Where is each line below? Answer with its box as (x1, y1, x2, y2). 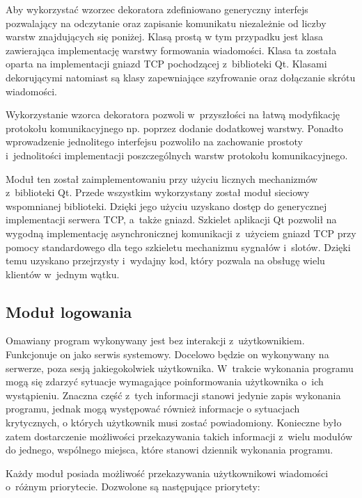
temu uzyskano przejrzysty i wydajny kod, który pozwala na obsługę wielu (6, 253, 325, 268)
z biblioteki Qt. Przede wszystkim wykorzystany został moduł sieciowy (6, 185, 310, 200)
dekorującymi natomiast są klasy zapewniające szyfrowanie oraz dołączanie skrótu (6, 70, 356, 84)
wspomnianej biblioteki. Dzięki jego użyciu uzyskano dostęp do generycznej (6, 198, 327, 213)
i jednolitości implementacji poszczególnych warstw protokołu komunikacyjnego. (6, 147, 348, 162)
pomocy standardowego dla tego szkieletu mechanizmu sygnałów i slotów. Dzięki (6, 239, 351, 254)
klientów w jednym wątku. (6, 266, 120, 281)
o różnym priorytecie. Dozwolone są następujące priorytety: (6, 479, 260, 494)
